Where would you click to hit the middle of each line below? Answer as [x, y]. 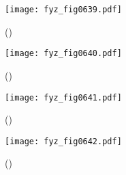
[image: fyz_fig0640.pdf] [63, 54]
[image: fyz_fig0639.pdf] [63, 10]
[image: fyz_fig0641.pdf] [63, 97]
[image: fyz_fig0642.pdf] [63, 141]
